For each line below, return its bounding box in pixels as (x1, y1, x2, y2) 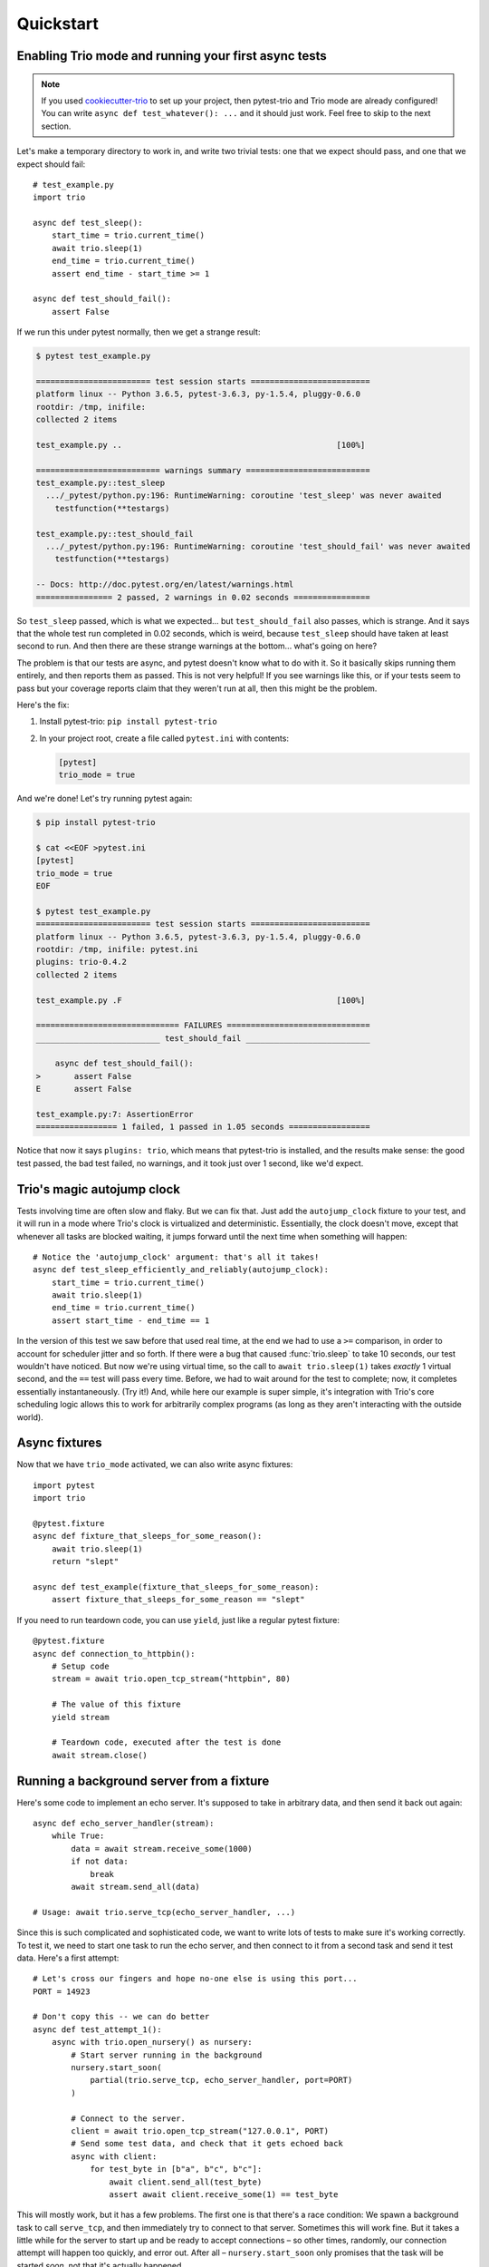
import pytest (33, 1480, 95, 1491)
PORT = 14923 (33, 1986, 91, 1997)
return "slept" (51, 1556, 120, 1567)
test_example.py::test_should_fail (35, 529, 194, 539)
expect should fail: (16, 159, 86, 170)
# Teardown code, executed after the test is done (51, 1737, 282, 1747)
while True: (51, 1831, 105, 1841)
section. (41, 121, 72, 131)
